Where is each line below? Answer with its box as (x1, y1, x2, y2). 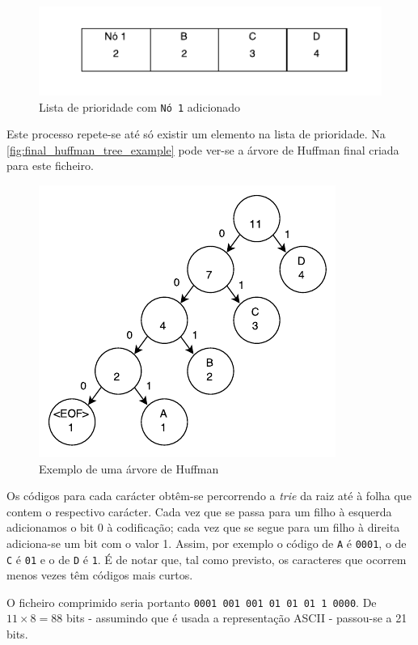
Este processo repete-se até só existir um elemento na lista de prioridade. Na (6, 125, 386, 142)
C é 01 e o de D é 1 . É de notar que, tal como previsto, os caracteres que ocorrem (6, 550, 407, 567)
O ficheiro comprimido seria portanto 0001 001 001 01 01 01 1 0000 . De (6, 593, 377, 610)
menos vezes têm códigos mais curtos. (6, 566, 193, 583)
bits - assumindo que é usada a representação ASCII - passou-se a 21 (65, 609, 407, 626)
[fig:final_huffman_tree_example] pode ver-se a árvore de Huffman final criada (6, 141, 399, 158)
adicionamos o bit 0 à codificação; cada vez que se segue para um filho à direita (6, 519, 400, 536)
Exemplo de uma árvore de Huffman (39, 460, 219, 477)
